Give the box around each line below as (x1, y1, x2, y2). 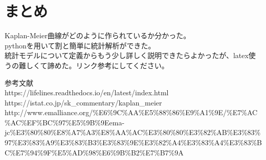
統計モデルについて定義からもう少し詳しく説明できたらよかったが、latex (5, 50, 249, 61)
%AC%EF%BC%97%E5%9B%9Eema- (5, 117, 125, 127)
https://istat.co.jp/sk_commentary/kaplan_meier (5, 97, 162, 108)
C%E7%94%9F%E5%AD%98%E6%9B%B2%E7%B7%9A (5, 147, 184, 157)
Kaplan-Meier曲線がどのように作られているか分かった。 (5, 30, 191, 41)
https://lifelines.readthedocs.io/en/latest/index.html (5, 87, 169, 98)
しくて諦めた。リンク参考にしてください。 (26, 60, 169, 70)
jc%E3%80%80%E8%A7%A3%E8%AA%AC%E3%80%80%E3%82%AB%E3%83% (5, 127, 261, 138)
